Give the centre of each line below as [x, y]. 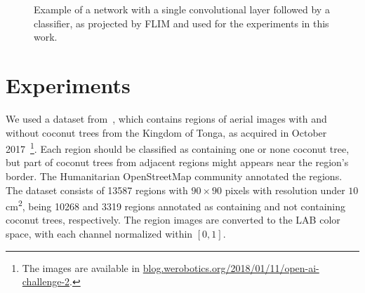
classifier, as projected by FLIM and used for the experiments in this [181, 23]
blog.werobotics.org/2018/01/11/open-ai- [231, 267]
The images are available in [81, 267]
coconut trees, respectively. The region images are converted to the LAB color [173, 220]
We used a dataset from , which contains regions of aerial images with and [166, 118]
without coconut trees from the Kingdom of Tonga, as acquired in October [166, 132]
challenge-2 [46, 281]
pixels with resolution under [285, 190]
